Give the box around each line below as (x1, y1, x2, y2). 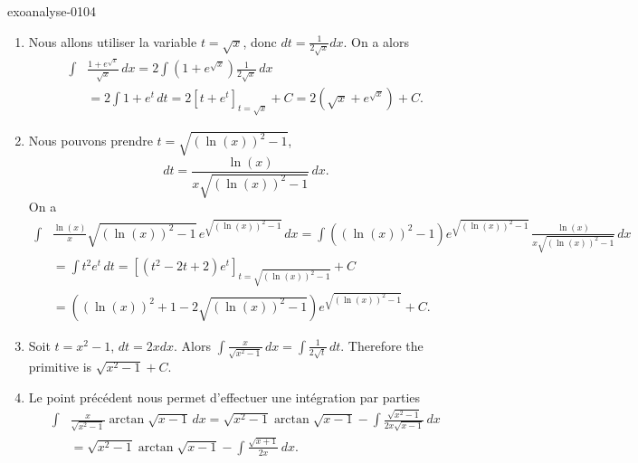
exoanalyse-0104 (7, 2, 97, 20)
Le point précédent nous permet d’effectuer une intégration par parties (28, 388, 421, 406)
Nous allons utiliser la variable (28, 32, 197, 51)
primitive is (28, 357, 92, 376)
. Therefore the (340, 335, 424, 354)
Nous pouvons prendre (28, 131, 153, 150)
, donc (243, 32, 277, 51)
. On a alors (343, 32, 410, 51)
